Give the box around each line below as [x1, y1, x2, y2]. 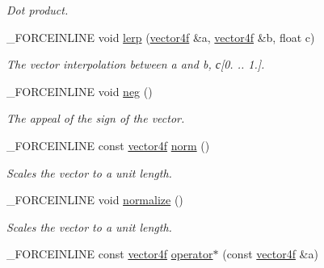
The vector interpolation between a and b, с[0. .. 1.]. [6, 56, 265, 73]
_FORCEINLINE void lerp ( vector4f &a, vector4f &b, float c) [6, 28, 315, 45]
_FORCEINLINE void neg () [6, 82, 153, 99]
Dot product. [6, 2, 69, 18]
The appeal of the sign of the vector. [6, 110, 185, 127]
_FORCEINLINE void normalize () [6, 191, 183, 208]
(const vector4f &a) [222, 245, 318, 262]
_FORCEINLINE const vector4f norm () [6, 136, 210, 153]
